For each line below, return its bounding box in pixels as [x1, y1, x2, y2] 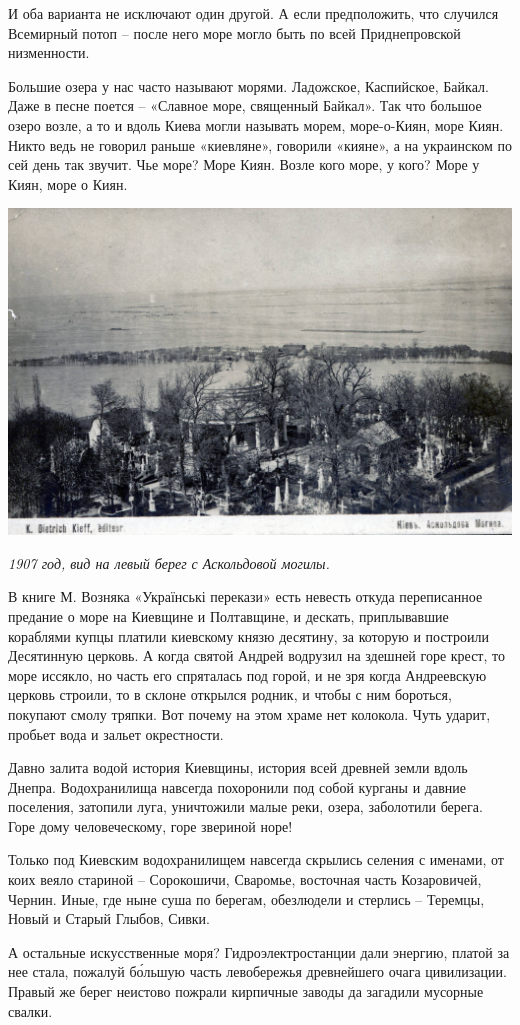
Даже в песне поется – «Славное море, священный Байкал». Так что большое [8, 95, 482, 116]
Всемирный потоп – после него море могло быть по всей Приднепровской [8, 22, 461, 43]
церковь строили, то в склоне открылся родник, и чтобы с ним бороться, [8, 684, 452, 705]
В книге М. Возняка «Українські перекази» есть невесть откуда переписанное [8, 586, 483, 607]
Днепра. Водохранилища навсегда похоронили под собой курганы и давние [8, 776, 466, 797]
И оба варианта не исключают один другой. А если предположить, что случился [8, 3, 499, 23]
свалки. [8, 1000, 53, 1021]
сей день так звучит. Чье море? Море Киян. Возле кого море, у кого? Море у [8, 154, 480, 175]
